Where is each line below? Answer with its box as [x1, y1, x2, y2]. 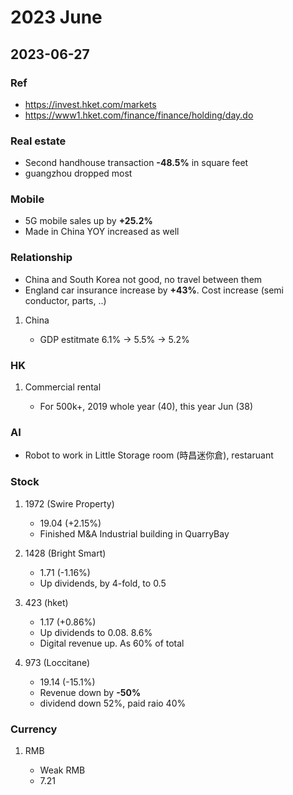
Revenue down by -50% [39, 686, 142, 698]
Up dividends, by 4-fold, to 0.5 [39, 577, 167, 589]
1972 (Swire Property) [24, 497, 115, 510]
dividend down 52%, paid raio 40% [39, 697, 187, 709]
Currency [10, 722, 58, 736]
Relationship [10, 251, 73, 265]
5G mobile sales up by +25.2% [24, 215, 153, 227]
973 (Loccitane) [24, 656, 91, 668]
